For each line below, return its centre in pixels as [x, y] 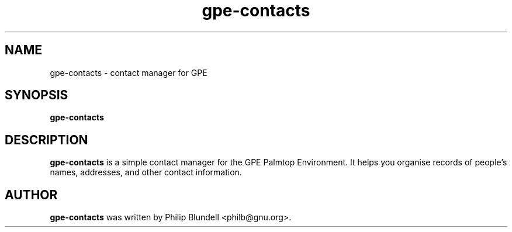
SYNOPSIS [37, 95]
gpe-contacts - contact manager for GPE [129, 72]
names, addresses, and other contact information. [146, 172]
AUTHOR [31, 195]
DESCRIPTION [46, 140]
